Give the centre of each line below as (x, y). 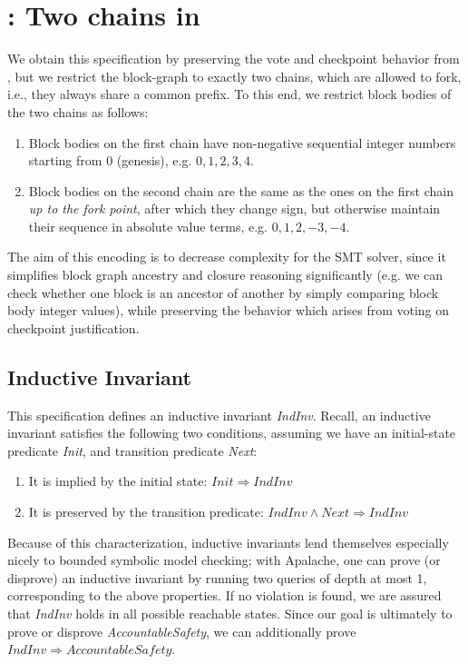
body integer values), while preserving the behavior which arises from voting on (229, 310)
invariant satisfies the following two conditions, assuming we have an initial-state (232, 433)
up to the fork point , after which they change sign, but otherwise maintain (234, 208)
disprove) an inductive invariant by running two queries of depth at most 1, (217, 577)
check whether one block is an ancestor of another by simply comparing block (223, 292)
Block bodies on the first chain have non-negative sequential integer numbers (242, 142)
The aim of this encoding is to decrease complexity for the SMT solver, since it (227, 257)
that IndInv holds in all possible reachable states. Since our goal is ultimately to (230, 613)
